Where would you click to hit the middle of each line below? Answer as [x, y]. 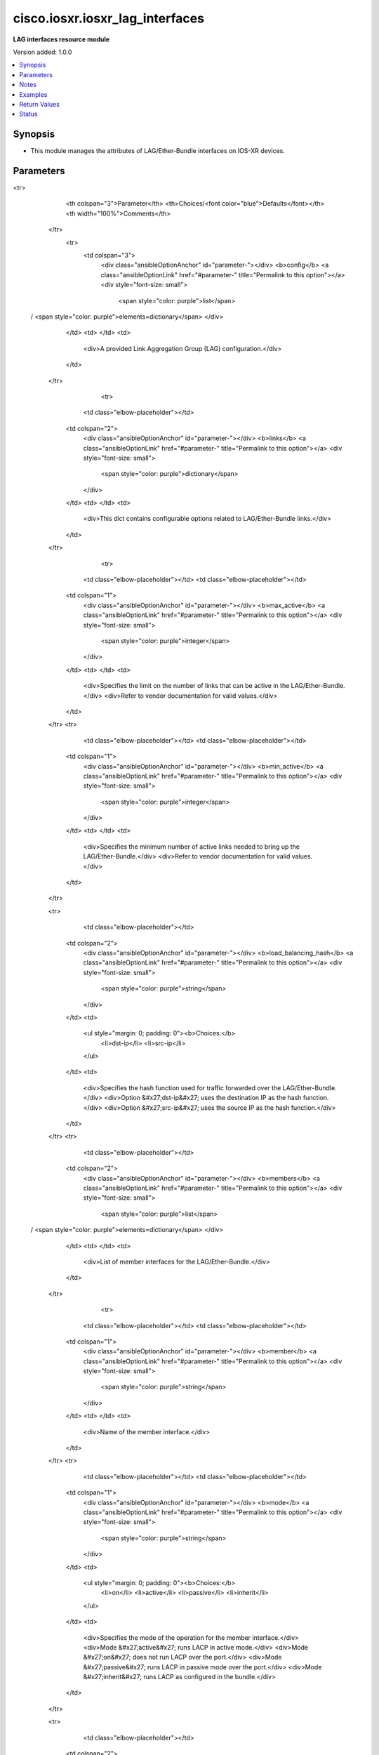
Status [28, 114]
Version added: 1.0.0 [42, 52]
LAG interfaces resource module [61, 39]
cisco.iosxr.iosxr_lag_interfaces [109, 18]
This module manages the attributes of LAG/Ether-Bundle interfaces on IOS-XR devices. [158, 151]
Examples [33, 94]
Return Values [39, 104]
